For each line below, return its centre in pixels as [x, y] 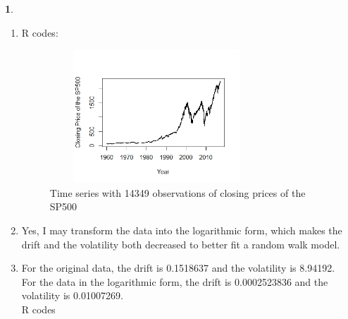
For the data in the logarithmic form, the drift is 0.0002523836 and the [175, 281]
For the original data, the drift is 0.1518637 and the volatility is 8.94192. [178, 268]
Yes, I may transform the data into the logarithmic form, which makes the [182, 230]
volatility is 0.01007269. [72, 295]
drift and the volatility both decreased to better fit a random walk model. [181, 244]
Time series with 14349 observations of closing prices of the [178, 192]
